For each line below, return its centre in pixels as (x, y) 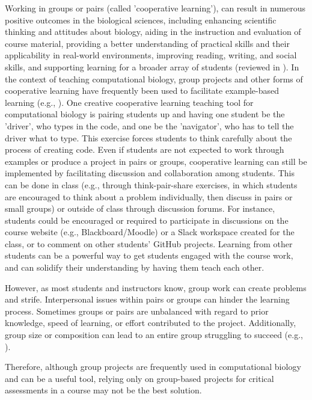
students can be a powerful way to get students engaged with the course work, (149, 255)
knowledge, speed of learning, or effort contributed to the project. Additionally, (151, 323)
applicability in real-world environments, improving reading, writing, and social (151, 55)
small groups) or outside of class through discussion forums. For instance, (140, 208)
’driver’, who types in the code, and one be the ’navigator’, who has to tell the (149, 125)
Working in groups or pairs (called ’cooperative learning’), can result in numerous (155, 8)
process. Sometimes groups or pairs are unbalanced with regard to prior (137, 311)
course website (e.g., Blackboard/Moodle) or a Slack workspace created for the (150, 232)
